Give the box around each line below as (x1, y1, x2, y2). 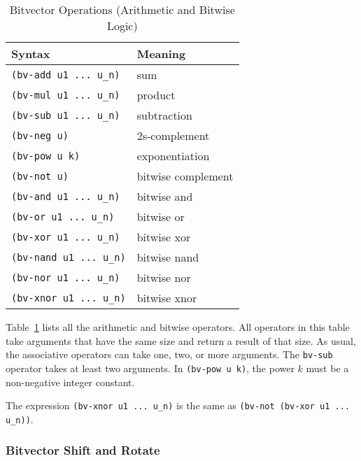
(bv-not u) (11, 170, 69, 182)
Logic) (106, 17, 138, 34)
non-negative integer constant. (6, 374, 135, 389)
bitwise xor (136, 229, 191, 245)
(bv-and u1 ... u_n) (11, 190, 120, 202)
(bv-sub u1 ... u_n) (11, 109, 120, 121)
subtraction (136, 107, 192, 123)
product (136, 87, 176, 103)
